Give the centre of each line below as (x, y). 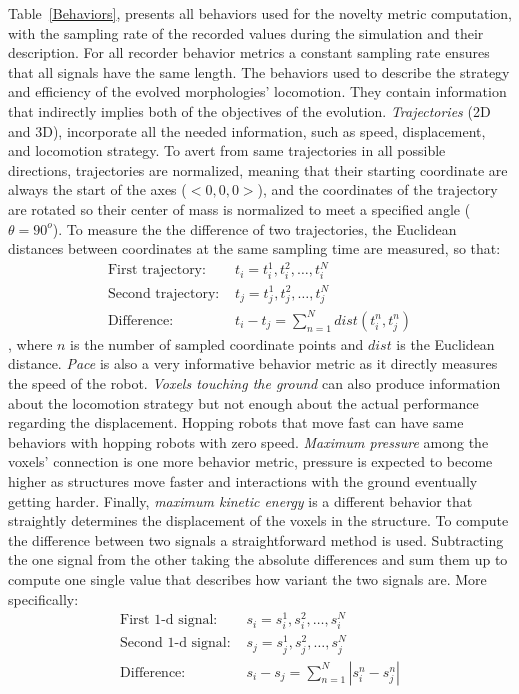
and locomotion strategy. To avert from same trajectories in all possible (227, 150)
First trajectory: (156, 270)
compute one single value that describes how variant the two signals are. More (247, 578)
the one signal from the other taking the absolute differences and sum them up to (258, 559)
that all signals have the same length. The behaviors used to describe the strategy (259, 71)
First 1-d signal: (169, 620)
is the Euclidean (445, 343)
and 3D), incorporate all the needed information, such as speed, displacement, (247, 130)
